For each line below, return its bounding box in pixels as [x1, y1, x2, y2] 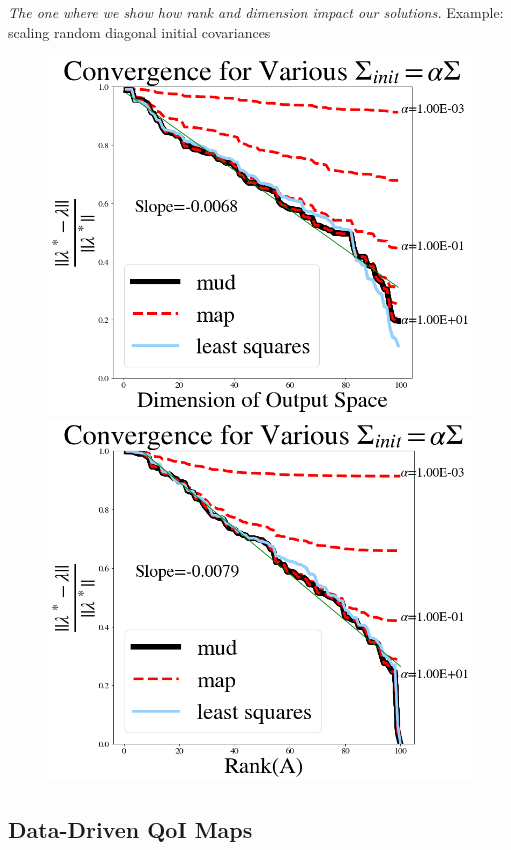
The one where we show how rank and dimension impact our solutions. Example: [8, 2, 504, 22]
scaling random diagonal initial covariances [8, 21, 271, 42]
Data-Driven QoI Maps [8, 814, 253, 845]
